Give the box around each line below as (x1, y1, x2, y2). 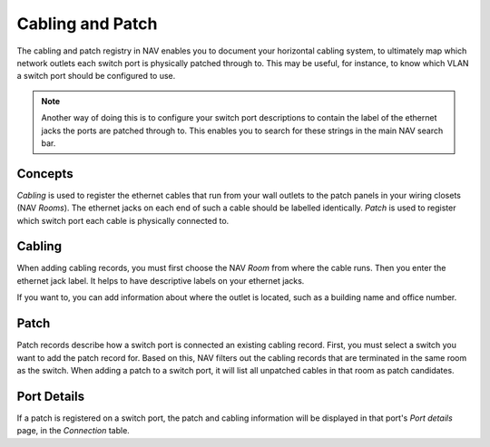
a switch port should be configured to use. (16, 71, 176, 82)
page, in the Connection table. (16, 425, 131, 436)
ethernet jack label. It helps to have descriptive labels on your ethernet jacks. (16, 275, 305, 286)
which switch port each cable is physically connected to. (16, 215, 230, 226)
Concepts (16, 166, 73, 181)
